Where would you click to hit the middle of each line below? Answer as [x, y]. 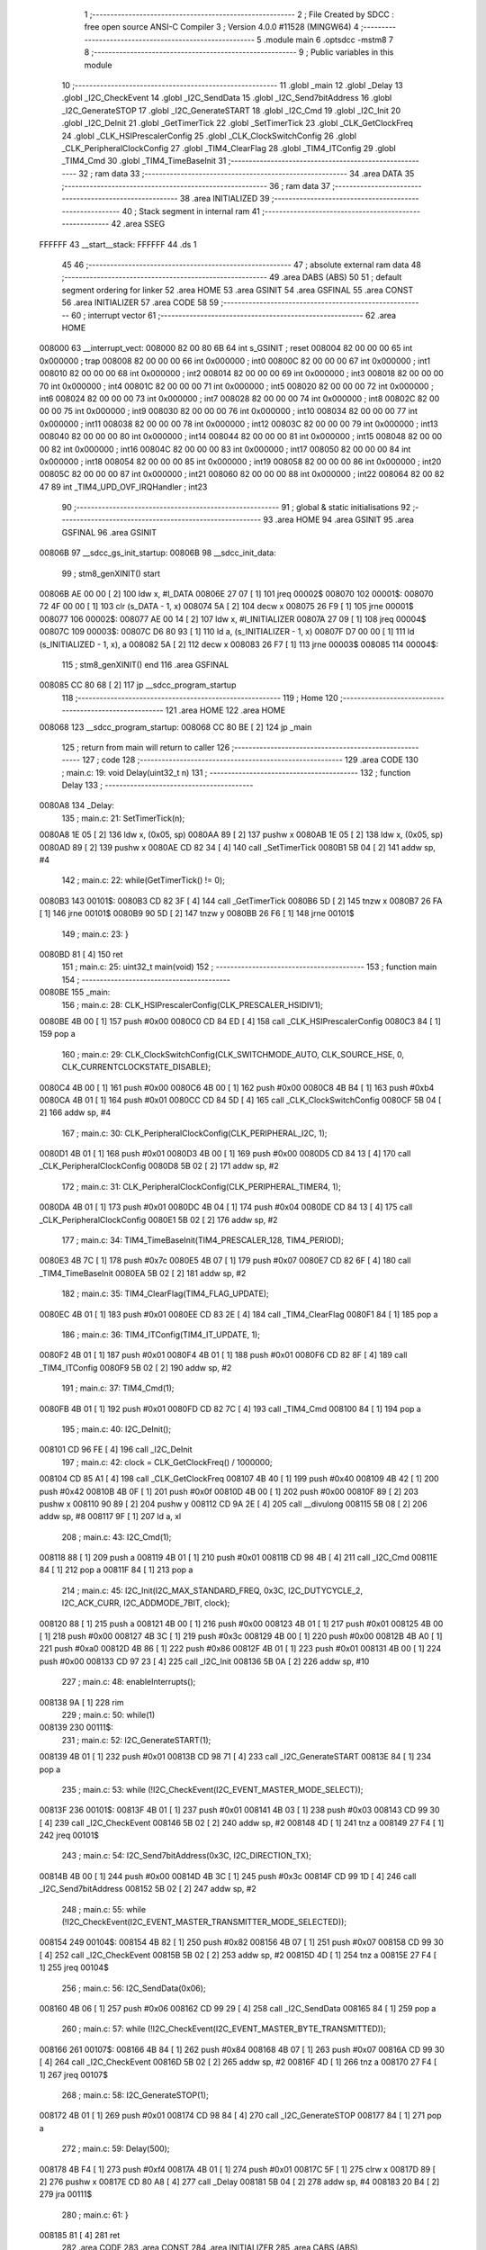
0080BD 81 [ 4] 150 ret [81, 954]
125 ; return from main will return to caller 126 [146, 747]
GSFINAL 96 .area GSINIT [109, 532]
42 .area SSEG [138, 224]
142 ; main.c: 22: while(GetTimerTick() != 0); [143, 880]
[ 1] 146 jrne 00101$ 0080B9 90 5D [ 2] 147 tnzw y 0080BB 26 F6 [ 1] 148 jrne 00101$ [197, 913]
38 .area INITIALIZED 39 [225, 199]
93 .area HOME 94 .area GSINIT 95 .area [338, 520]
